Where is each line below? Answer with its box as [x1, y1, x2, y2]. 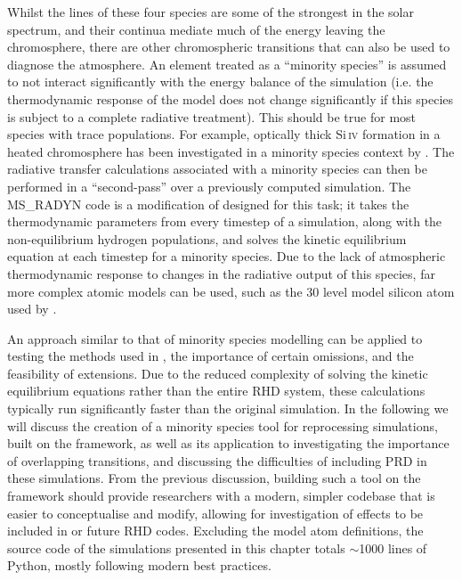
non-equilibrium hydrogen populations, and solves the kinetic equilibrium [7, 229, 407, 248]
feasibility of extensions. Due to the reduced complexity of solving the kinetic [7, 364, 428, 382]
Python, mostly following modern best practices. [7, 556, 272, 575]
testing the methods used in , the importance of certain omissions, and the [7, 347, 414, 365]
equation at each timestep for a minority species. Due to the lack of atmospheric [7, 247, 446, 265]
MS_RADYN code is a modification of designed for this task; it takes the [7, 194, 409, 213]
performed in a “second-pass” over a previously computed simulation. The [7, 176, 411, 195]
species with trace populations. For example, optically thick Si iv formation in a [7, 125, 441, 143]
